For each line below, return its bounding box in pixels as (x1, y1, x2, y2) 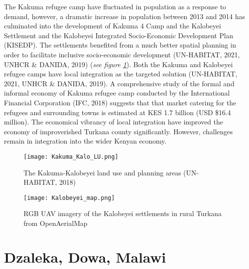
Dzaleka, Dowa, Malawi (4, 246, 166, 267)
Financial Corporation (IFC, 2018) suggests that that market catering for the (4, 97, 236, 107)
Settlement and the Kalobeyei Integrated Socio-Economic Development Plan (4, 30, 233, 40)
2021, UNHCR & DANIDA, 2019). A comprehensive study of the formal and (4, 78, 235, 88)
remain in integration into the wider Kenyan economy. (4, 136, 167, 146)
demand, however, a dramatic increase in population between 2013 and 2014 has (4, 11, 245, 21)
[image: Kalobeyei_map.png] (24, 194, 115, 201)
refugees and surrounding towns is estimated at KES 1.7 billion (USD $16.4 (4, 107, 231, 117)
